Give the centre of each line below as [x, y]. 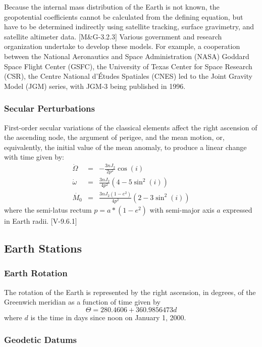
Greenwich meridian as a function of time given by [82, 302]
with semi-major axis [182, 209]
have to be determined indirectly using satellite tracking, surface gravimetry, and [129, 27]
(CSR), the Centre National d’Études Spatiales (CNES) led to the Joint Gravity [128, 76]
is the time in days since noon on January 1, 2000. [108, 317]
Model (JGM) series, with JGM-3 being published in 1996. [95, 86]
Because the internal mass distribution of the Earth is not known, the [112, 7]
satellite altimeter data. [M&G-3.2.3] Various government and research [113, 36]
